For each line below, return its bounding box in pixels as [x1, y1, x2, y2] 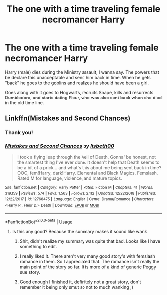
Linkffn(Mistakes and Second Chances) [5, 114, 131, 123]
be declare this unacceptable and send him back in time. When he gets [5, 74, 151, 80]
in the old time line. [5, 99, 44, 105]
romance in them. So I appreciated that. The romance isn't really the [19, 258, 160, 264]
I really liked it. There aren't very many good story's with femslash [19, 253, 155, 259]
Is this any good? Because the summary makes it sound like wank [12, 228, 147, 234]
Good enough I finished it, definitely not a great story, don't [19, 279, 141, 285]
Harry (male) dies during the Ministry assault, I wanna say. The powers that [5, 69, 159, 75]
